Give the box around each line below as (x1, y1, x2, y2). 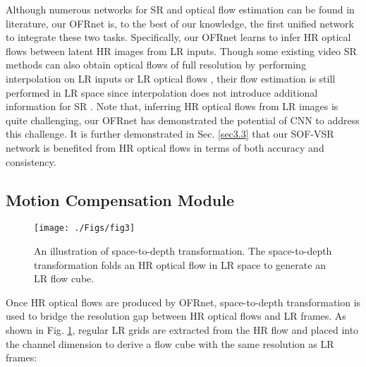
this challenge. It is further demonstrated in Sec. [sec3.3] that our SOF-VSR (6, 126, 334, 141)
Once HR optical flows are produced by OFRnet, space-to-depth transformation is (6, 294, 361, 309)
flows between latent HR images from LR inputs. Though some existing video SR (6, 43, 357, 58)
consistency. (6, 154, 56, 169)
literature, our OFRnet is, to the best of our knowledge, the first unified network (6, 16, 354, 30)
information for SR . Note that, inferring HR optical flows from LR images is (6, 99, 338, 114)
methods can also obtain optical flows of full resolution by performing (6, 57, 306, 72)
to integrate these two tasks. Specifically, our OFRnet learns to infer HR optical (6, 30, 351, 44)
